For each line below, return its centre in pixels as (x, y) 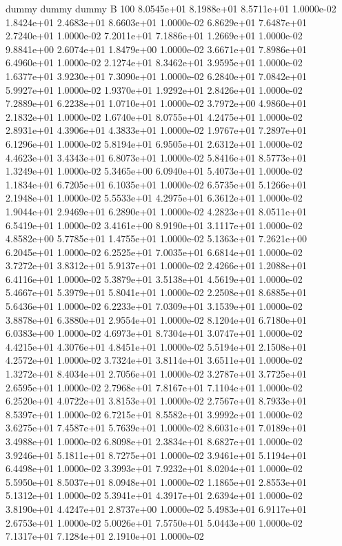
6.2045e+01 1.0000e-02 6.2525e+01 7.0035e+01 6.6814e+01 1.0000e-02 (154, 252)
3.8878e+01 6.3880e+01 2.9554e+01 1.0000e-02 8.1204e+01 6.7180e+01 (157, 319)
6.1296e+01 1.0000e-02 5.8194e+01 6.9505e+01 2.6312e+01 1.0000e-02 (154, 143)
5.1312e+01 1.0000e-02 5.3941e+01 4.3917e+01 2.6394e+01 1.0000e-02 (154, 495)
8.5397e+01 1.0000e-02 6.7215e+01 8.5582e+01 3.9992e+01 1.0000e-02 (154, 414)
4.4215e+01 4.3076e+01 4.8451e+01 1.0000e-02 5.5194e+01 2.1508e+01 (157, 346)
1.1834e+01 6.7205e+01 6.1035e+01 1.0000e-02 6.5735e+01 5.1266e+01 (157, 184)
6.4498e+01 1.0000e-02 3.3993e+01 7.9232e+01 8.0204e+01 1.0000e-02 (154, 468)
